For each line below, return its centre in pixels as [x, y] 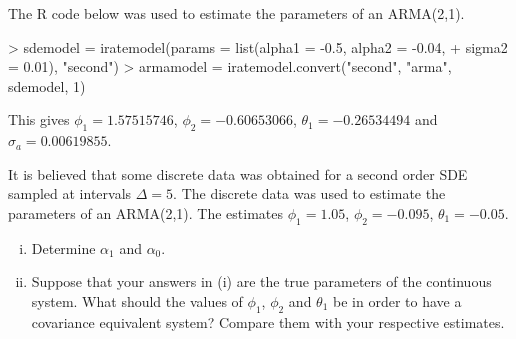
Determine [63, 247]
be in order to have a [397, 300]
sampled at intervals [70, 193]
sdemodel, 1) [47, 85]
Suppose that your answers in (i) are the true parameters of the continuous [261, 281]
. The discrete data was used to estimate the [309, 193]
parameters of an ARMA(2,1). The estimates [146, 212]
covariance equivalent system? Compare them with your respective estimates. [268, 321]
